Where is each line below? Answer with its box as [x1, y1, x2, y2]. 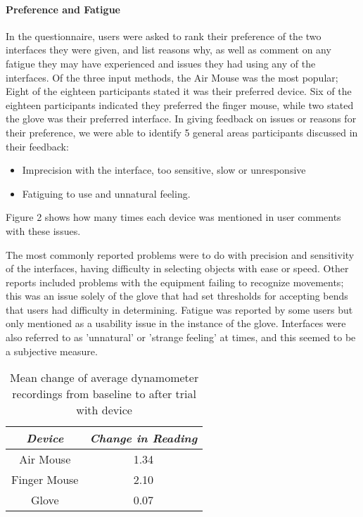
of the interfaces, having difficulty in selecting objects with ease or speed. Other [6, 261, 349, 276]
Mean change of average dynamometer [10, 369, 199, 386]
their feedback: [6, 139, 69, 153]
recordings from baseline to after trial [12, 385, 197, 402]
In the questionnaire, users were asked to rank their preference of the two [6, 28, 321, 43]
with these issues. [6, 223, 81, 238]
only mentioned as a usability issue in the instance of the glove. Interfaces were [6, 316, 346, 331]
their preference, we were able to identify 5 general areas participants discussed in [6, 125, 358, 139]
